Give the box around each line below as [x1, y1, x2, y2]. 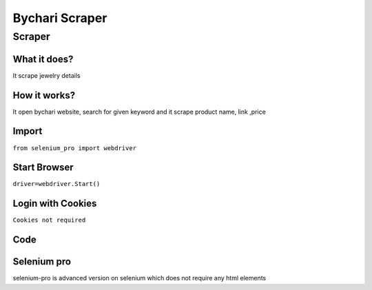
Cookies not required [12, 216, 86, 224]
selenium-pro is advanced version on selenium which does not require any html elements [12, 274, 267, 282]
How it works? [12, 90, 76, 101]
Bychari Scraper [12, 10, 107, 25]
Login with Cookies [12, 198, 97, 209]
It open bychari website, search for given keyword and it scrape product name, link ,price [12, 107, 267, 116]
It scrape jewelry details [12, 71, 81, 79]
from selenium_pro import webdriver [12, 144, 137, 152]
